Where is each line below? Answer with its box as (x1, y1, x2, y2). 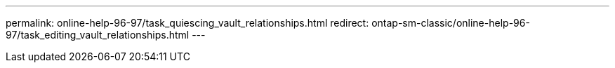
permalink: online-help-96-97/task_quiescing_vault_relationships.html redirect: (6, 17, 369, 29)
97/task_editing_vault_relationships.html (6, 29, 190, 41)
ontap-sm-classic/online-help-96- (371, 17, 530, 29)
